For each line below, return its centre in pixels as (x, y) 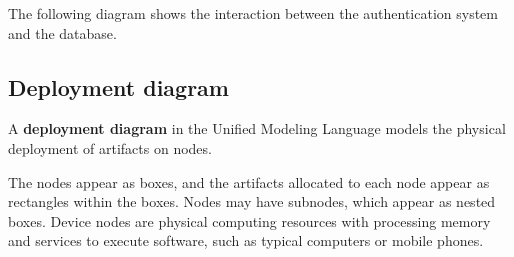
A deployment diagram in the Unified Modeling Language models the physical (257, 128)
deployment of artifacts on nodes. (110, 147)
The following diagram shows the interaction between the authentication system (253, 13)
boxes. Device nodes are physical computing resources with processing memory (249, 220)
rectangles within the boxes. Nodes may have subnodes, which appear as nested (252, 201)
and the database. (62, 32)
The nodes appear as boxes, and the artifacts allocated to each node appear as (249, 181)
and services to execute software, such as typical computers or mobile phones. (246, 240)
